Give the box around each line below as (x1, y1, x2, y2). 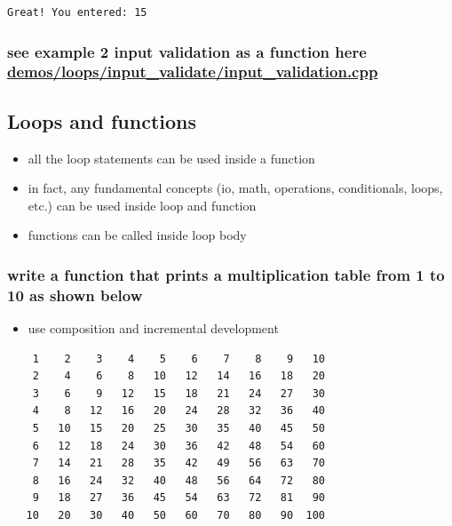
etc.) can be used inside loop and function (28, 195, 257, 214)
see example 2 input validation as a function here (7, 40, 367, 62)
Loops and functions (7, 107, 197, 134)
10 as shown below (7, 283, 143, 306)
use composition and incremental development (28, 319, 279, 338)
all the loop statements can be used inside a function (28, 148, 315, 167)
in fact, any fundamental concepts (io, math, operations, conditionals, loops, (28, 179, 443, 197)
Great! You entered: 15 (7, 6, 147, 19)
